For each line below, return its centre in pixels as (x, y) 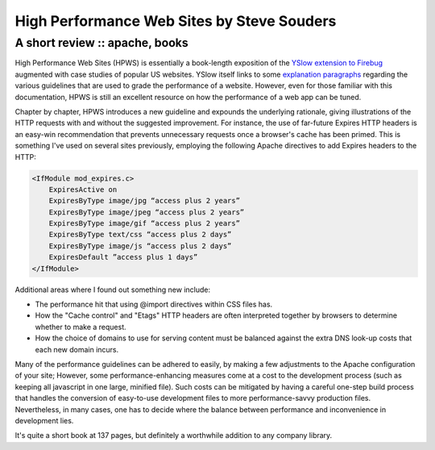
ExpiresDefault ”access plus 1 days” (123, 257)
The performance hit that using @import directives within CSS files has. (154, 304)
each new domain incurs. (77, 349)
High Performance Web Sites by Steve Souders (176, 21)
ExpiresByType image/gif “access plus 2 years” (145, 223)
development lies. (44, 420)
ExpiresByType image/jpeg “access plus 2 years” (147, 212)
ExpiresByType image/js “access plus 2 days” (140, 246)
